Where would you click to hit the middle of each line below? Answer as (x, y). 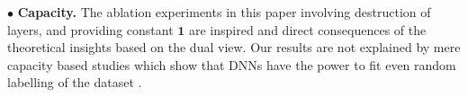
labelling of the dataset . (75, 82)
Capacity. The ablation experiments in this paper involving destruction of (224, 12)
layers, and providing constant (90, 29)
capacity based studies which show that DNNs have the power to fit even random (232, 64)
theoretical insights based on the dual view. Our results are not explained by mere (234, 47)
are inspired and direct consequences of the (307, 29)
